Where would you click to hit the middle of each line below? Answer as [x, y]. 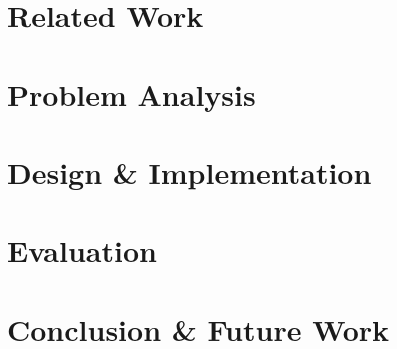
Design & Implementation [189, 171]
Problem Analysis [131, 93]
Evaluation [82, 250]
